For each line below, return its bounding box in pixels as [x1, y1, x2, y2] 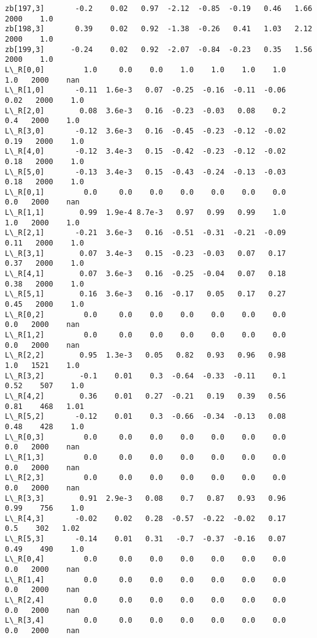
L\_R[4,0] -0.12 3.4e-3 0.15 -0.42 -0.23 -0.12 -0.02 [5, 147, 286, 156]
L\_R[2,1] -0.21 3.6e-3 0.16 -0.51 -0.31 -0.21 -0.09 [5, 228, 286, 238]
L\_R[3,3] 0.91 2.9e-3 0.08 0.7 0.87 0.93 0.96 [5, 494, 286, 503]
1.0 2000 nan [5, 75, 80, 84]
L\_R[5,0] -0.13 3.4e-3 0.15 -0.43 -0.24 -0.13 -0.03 [5, 167, 286, 176]
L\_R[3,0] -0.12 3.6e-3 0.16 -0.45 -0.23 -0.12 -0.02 [5, 126, 286, 135]
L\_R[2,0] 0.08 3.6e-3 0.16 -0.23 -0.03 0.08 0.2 [5, 106, 286, 115]
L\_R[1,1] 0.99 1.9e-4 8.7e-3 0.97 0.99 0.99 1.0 [5, 208, 286, 217]
